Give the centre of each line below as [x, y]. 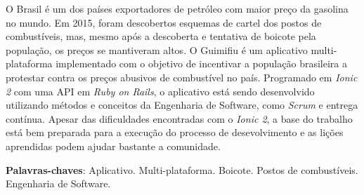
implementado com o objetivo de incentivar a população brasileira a [201, 63]
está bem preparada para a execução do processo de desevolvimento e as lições [175, 132]
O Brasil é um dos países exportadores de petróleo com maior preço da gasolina [177, 8]
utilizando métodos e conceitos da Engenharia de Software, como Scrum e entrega [182, 105]
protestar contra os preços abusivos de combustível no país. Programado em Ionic [182, 77]
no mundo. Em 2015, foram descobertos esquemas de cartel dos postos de [164, 22]
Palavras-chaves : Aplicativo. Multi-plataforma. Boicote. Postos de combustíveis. [182, 169]
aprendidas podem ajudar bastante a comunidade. [113, 146]
